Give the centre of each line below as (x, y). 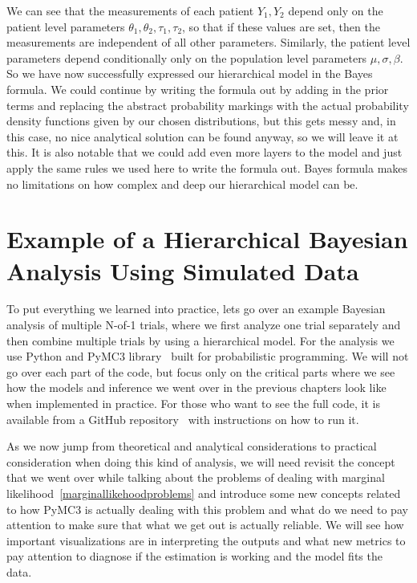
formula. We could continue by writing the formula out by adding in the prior (198, 89)
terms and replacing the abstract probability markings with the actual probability (208, 105)
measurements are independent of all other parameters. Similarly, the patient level (208, 42)
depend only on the (336, 10)
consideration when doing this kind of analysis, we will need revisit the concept (201, 461)
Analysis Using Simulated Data (183, 270)
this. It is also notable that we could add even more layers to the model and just (204, 152)
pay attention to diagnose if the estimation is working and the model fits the (194, 556)
